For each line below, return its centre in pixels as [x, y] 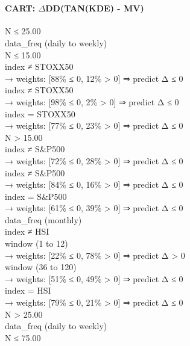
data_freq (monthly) [43, 219]
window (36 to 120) [41, 267]
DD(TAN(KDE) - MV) [95, 8]
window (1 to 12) [36, 243]
